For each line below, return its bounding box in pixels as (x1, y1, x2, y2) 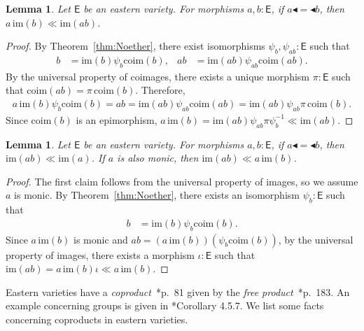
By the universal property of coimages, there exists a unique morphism (6, 69, 309, 83)
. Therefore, (135, 83, 185, 97)
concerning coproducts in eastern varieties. (6, 312, 188, 326)
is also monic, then (117, 150, 199, 165)
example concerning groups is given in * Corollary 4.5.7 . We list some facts (6, 298, 324, 313)
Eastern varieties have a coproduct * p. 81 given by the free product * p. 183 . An (6, 284, 350, 299)
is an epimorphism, (76, 112, 157, 127)
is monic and (73, 232, 128, 246)
